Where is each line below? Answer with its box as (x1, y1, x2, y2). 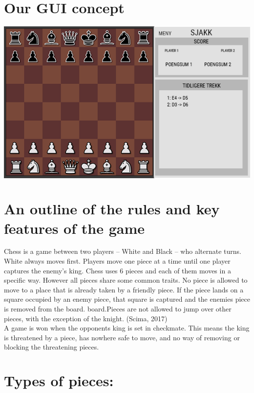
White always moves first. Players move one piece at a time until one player (4, 256, 231, 266)
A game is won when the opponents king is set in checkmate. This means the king (4, 323, 250, 333)
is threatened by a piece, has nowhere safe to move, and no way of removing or (4, 332, 240, 342)
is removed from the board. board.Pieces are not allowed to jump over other (4, 304, 232, 314)
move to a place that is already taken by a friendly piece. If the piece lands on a (4, 284, 244, 294)
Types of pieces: (4, 371, 114, 391)
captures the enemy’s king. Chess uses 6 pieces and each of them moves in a (4, 265, 231, 275)
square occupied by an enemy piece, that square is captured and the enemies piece (4, 294, 250, 304)
